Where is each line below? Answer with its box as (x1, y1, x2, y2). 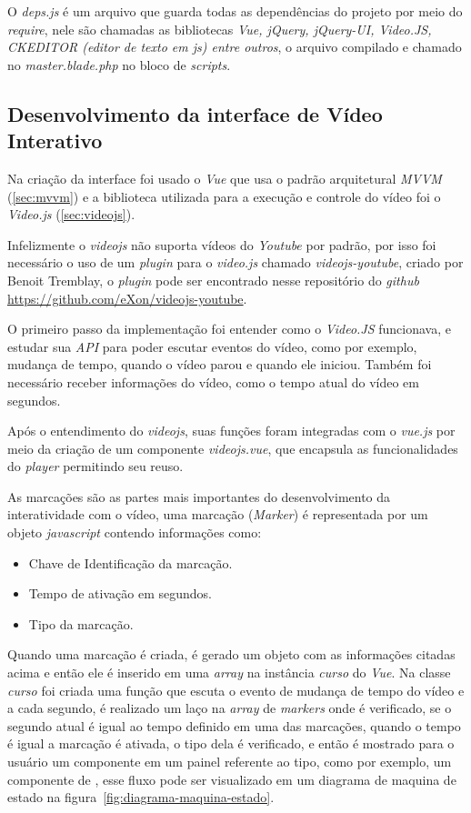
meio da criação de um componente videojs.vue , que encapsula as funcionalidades (7, 438, 458, 457)
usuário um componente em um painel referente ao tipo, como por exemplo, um (7, 752, 452, 770)
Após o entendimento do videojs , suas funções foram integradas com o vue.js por (7, 421, 456, 440)
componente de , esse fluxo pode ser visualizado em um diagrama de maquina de (7, 769, 456, 788)
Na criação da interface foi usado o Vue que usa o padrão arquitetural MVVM (7, 168, 442, 187)
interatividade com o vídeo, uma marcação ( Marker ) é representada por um (7, 505, 428, 524)
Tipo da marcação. (28, 614, 134, 633)
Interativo (7, 126, 103, 155)
